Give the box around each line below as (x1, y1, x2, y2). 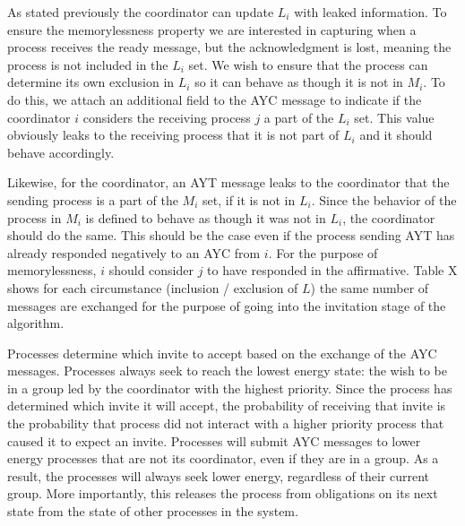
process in (7, 208, 62, 227)
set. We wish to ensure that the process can (188, 55, 428, 73)
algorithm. (7, 314, 65, 332)
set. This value (354, 108, 435, 126)
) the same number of (310, 278, 429, 297)
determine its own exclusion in (7, 73, 175, 91)
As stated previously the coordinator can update (7, 3, 274, 21)
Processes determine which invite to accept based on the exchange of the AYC (7, 343, 437, 362)
